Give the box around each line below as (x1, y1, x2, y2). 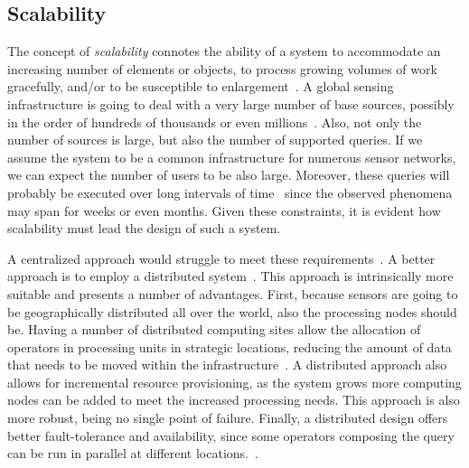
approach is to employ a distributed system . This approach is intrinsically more (7, 267, 454, 285)
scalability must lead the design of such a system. (7, 219, 281, 238)
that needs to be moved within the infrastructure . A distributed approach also (7, 355, 447, 374)
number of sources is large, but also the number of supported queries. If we (7, 130, 423, 149)
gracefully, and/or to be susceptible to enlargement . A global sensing (7, 77, 394, 96)
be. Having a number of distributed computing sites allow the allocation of (7, 320, 421, 339)
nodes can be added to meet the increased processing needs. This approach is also (7, 390, 460, 409)
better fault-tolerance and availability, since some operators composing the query (7, 426, 455, 445)
